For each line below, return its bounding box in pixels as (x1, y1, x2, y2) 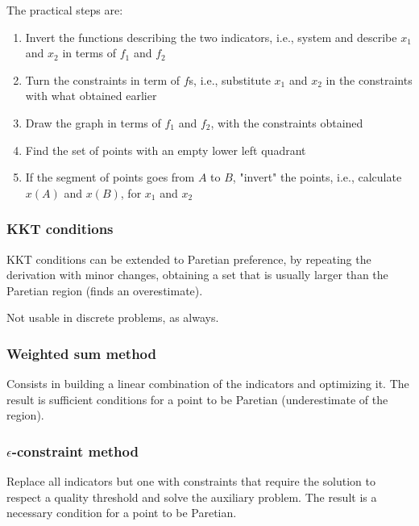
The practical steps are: (6, 2, 123, 18)
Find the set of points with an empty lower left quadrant (25, 141, 306, 158)
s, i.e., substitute (189, 71, 271, 88)
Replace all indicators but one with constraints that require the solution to (6, 473, 376, 490)
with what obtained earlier (25, 87, 157, 104)
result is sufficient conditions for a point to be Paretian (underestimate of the (6, 390, 388, 407)
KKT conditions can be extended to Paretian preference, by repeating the (6, 250, 371, 267)
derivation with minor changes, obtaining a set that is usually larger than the (6, 266, 388, 283)
